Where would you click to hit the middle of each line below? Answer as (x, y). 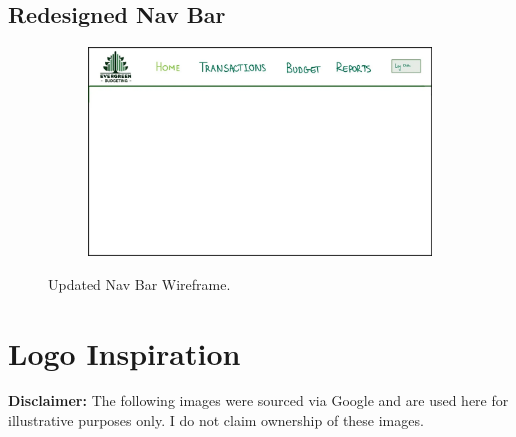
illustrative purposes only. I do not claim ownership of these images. (216, 420)
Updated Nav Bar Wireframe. (139, 283)
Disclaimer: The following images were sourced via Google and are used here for (258, 400)
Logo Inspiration (124, 352)
